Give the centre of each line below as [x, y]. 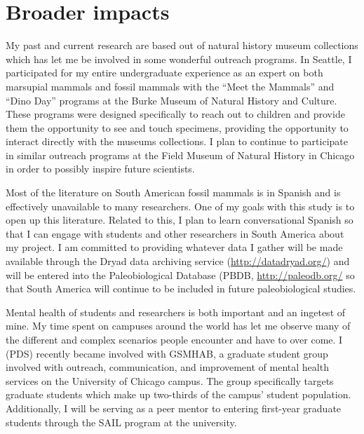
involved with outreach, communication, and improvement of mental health [167, 367]
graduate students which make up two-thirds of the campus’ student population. [178, 394]
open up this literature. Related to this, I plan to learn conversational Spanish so [180, 220]
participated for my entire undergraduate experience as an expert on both [164, 73]
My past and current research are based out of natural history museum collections [182, 45]
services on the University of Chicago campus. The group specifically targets [170, 380]
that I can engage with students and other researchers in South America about [175, 233]
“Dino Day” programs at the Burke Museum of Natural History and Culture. [171, 100]
